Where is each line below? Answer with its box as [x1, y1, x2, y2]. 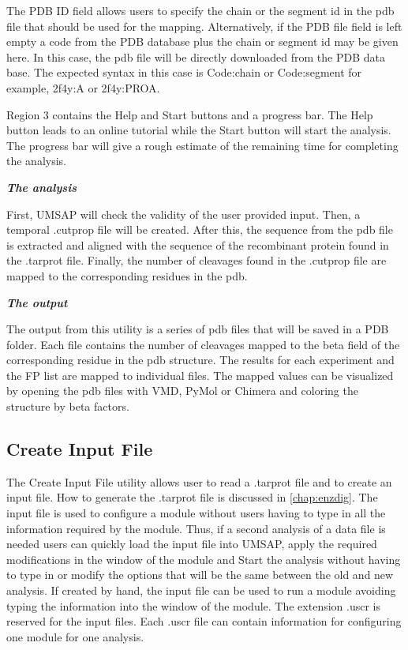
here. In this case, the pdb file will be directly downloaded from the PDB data [6, 48, 385, 65]
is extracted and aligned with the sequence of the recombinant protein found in [6, 236, 389, 253]
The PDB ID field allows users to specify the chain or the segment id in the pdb [6, 2, 395, 18]
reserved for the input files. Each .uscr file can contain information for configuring [6, 613, 402, 629]
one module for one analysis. [6, 628, 144, 644]
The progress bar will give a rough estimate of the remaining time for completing [6, 137, 399, 153]
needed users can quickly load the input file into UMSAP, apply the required [6, 535, 377, 552]
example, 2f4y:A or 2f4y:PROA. [6, 79, 160, 96]
